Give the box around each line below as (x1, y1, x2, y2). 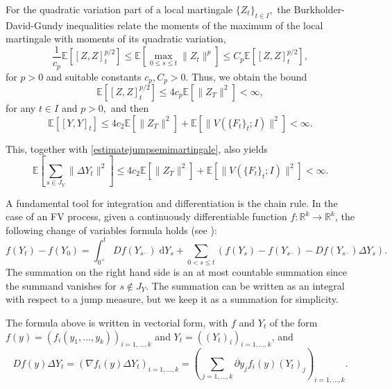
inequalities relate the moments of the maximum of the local (66, 17, 323, 32)
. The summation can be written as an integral (146, 278, 345, 292)
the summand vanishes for (6, 278, 117, 292)
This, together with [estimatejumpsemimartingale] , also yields (6, 141, 268, 156)
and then (110, 100, 149, 115)
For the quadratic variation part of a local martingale (6, 2, 233, 16)
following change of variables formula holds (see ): (6, 222, 217, 237)
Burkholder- (293, 2, 345, 16)
